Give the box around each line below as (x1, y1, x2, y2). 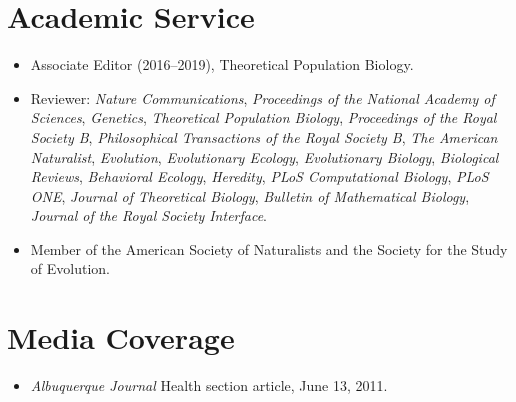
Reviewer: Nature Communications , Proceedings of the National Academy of (30, 87, 495, 108)
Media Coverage (7, 317, 235, 358)
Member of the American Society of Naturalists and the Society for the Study (30, 238, 508, 259)
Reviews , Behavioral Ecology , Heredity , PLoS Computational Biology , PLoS (30, 166, 489, 187)
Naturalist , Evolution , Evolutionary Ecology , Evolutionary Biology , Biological (30, 146, 499, 167)
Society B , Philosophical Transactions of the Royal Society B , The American (30, 126, 498, 147)
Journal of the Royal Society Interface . (30, 205, 268, 226)
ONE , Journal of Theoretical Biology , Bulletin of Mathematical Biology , (30, 185, 470, 206)
